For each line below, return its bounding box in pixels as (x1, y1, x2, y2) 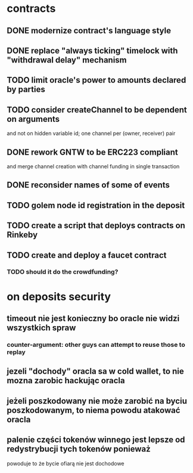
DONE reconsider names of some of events (7, 180, 170, 190)
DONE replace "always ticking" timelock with (7, 45, 178, 55)
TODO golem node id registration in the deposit (7, 200, 185, 210)
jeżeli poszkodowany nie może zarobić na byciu (7, 396, 187, 406)
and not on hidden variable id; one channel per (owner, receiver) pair (7, 130, 176, 137)
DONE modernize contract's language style (7, 26, 172, 36)
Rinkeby (7, 230, 38, 240)
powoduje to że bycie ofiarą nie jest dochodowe (7, 460, 124, 467)
